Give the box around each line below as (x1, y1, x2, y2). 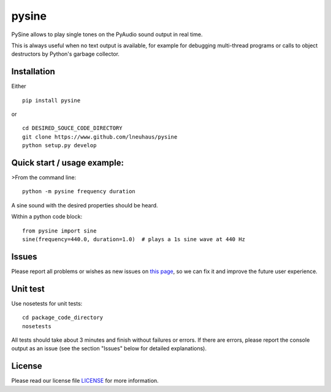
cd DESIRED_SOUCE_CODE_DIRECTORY (22, 125, 123, 132)
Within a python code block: (11, 213, 83, 220)
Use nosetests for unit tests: (11, 299, 83, 307)
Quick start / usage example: (11, 158, 124, 168)
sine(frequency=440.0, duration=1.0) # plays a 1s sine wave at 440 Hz (22, 236, 245, 243)
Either (11, 83, 27, 90)
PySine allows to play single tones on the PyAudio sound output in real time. (11, 31, 203, 38)
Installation (11, 66, 55, 77)
